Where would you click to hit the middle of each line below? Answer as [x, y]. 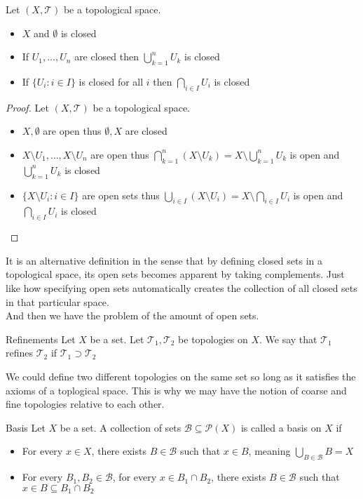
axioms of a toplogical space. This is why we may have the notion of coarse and [176, 390]
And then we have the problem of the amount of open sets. [132, 315]
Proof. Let [27, 107]
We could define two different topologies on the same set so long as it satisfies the [181, 376]
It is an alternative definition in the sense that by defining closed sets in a [164, 260]
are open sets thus [121, 195]
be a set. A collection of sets [121, 427]
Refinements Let [41, 339]
